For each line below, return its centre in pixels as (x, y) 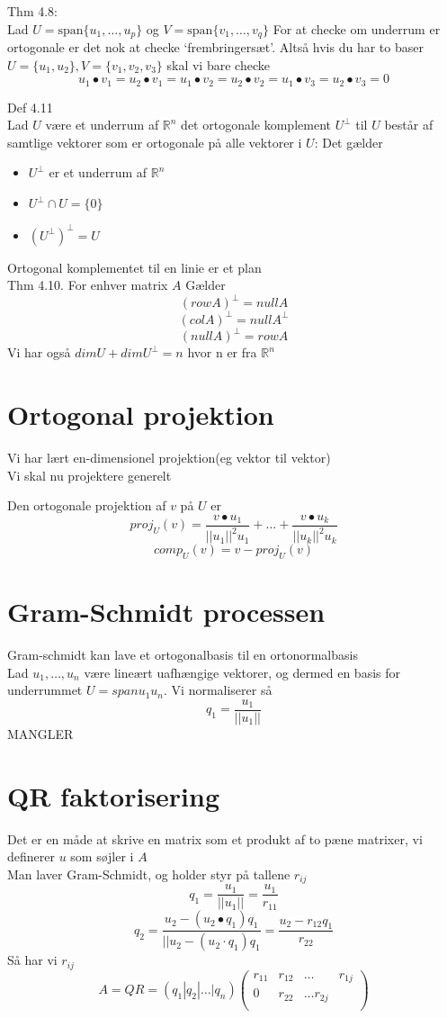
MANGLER (40, 733)
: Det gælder (349, 142)
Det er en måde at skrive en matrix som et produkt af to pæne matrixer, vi (215, 838)
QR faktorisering (114, 795)
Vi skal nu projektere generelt (89, 475)
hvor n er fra (222, 352)
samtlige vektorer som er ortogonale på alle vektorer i (155, 142)
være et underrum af (102, 125)
